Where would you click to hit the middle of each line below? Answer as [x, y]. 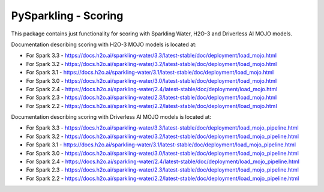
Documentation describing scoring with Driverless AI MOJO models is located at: [111, 117]
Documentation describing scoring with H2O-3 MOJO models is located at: [104, 44]
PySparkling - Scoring [67, 16]
